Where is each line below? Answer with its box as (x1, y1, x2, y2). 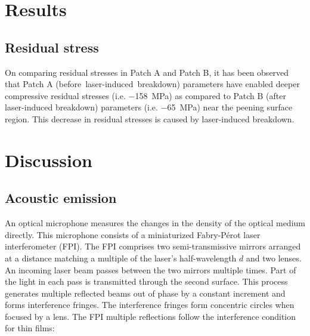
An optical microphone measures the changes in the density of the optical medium (5, 217, 305, 229)
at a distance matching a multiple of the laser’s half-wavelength (5, 251, 237, 264)
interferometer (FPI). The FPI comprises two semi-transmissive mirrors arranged (5, 240, 301, 252)
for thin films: (5, 322, 55, 334)
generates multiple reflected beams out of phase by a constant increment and (5, 286, 286, 299)
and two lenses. (246, 251, 302, 264)
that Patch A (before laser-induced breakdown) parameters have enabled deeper (5, 78, 300, 90)
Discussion (5, 147, 92, 172)
